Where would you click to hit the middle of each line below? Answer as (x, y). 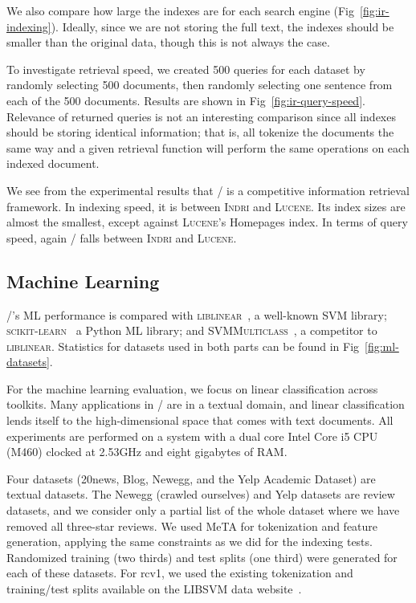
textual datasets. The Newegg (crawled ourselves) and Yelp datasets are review (201, 494)
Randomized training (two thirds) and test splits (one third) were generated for (202, 557)
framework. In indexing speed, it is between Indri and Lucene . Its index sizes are (206, 206)
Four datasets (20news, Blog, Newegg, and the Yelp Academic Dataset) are (191, 478)
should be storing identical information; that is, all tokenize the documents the (200, 132)
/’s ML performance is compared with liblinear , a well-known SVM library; (197, 314)
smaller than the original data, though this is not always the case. (168, 42)
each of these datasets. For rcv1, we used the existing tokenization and (180, 573)
